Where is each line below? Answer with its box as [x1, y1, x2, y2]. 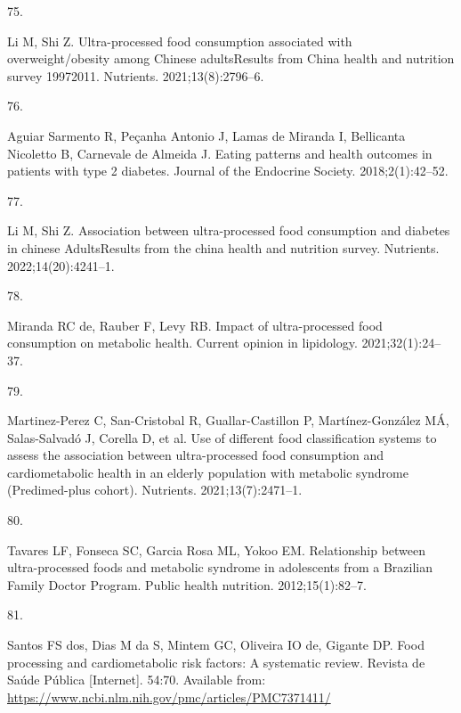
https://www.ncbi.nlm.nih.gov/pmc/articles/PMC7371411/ [7, 687, 331, 706]
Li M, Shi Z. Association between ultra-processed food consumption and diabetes [7, 221, 450, 240]
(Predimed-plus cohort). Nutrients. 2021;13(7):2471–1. [7, 480, 303, 499]
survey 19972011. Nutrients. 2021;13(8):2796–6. [7, 66, 264, 85]
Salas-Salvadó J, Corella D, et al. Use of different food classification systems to [7, 428, 437, 447]
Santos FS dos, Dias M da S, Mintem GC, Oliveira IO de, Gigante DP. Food [7, 635, 425, 654]
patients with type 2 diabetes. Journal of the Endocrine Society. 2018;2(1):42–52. [7, 161, 449, 180]
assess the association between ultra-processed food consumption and [7, 446, 384, 464]
